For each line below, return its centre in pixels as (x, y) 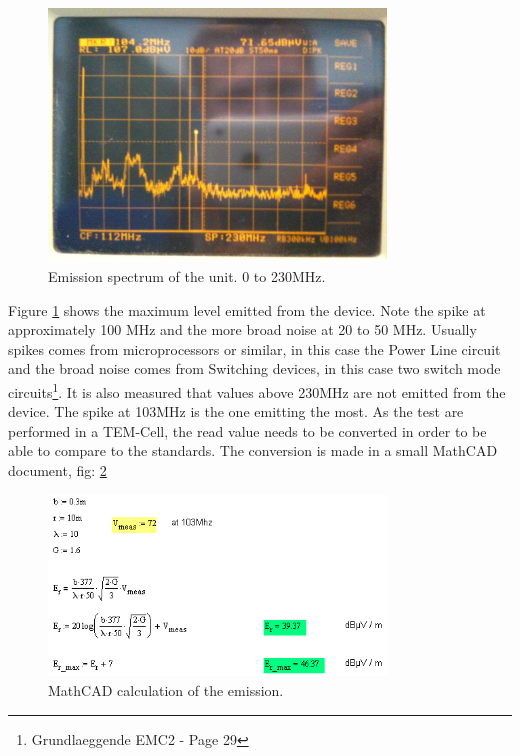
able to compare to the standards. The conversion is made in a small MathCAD (253, 450)
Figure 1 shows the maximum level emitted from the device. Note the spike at (247, 309)
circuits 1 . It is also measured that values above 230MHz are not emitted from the (257, 390)
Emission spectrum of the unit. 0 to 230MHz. (187, 275)
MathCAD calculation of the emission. (166, 689)
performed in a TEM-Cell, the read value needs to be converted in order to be (247, 430)
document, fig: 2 (57, 469)
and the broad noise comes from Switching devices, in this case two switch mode (254, 368)
